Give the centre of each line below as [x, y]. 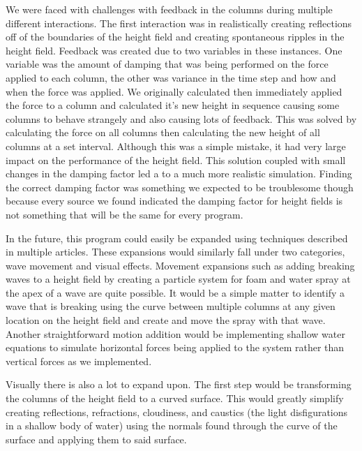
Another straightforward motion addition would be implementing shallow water [175, 333]
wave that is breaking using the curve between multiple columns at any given [171, 306]
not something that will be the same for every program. [125, 214]
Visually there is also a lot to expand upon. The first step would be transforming [179, 384]
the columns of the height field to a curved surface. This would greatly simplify [175, 398]
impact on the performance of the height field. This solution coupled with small [176, 160]
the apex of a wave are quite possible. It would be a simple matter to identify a [175, 292]
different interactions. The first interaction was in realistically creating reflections [179, 23]
